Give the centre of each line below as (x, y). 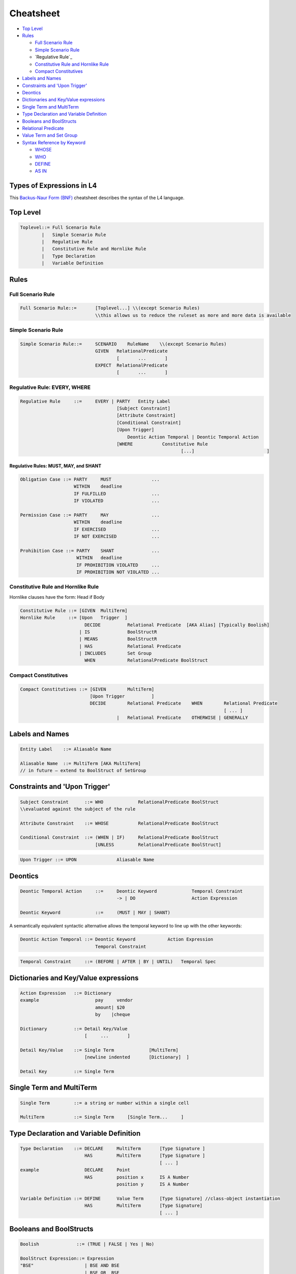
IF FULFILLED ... (117, 494)
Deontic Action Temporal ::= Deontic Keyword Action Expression (117, 939)
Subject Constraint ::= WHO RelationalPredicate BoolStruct (119, 802)
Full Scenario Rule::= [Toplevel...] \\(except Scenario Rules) (110, 308)
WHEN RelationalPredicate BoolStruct (146, 660)
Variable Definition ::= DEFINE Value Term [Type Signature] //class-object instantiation (150, 1198)
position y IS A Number (153, 1184)
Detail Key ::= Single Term (67, 1072)
